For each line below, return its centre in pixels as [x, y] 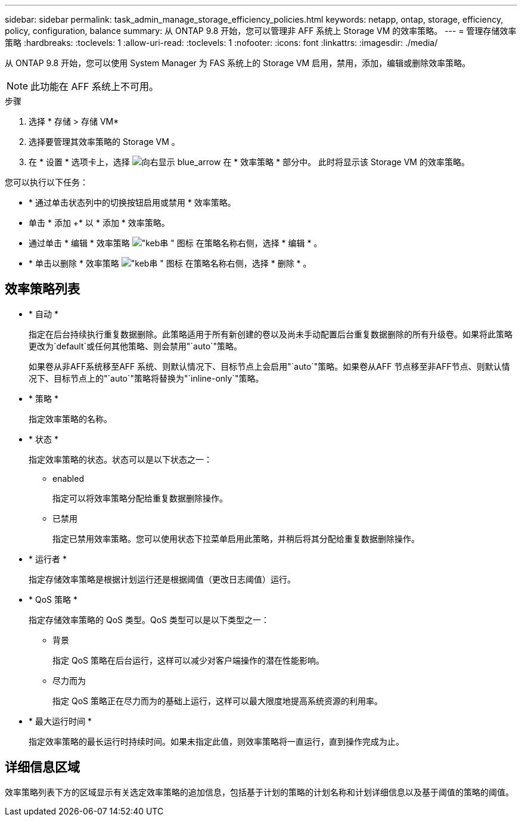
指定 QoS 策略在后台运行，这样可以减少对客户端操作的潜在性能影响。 [188, 660]
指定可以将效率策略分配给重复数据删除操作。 [140, 498]
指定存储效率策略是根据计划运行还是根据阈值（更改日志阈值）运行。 [162, 579]
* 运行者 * [48, 559]
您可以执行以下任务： [46, 182]
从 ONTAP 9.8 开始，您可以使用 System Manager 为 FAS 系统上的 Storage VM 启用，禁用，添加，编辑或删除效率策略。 [238, 63]
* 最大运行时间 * [60, 721]
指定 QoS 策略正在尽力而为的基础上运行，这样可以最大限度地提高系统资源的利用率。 [218, 701]
